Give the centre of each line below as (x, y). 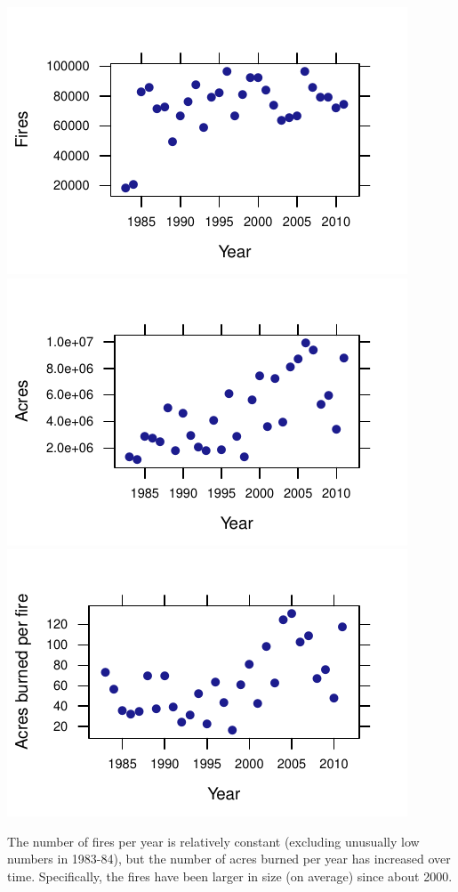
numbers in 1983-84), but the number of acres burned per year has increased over (229, 859)
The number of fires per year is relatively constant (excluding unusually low (213, 841)
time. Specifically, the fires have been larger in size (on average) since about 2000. (230, 876)
